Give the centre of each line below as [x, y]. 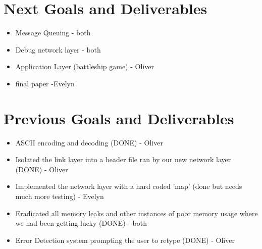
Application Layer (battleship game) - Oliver [85, 66]
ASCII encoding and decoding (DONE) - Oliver [89, 142]
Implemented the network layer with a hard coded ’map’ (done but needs [129, 186]
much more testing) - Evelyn [60, 196]
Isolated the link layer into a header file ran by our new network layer [123, 159]
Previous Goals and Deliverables [119, 118]
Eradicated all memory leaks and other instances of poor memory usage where [137, 213]
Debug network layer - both [58, 49]
